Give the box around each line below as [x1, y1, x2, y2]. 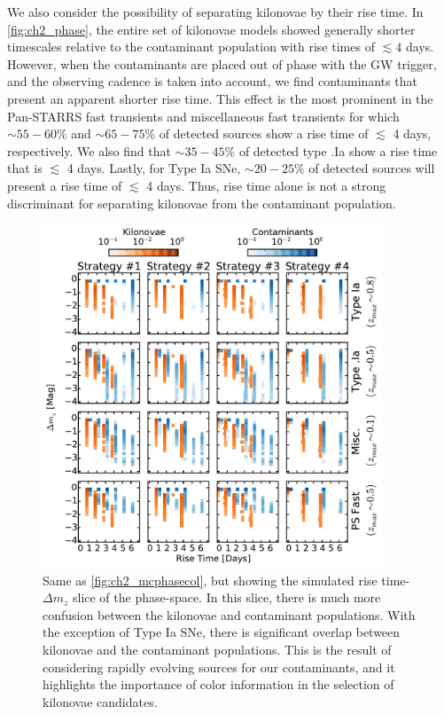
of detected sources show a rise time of [159, 124, 369, 143]
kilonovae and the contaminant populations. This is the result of [43, 639, 392, 658]
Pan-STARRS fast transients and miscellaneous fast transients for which [7, 106, 400, 125]
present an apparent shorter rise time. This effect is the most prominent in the [7, 89, 433, 107]
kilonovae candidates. [43, 692, 158, 710]
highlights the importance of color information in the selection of [43, 675, 394, 694]
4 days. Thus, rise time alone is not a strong [146, 176, 386, 194]
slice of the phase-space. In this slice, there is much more [72, 588, 381, 607]
